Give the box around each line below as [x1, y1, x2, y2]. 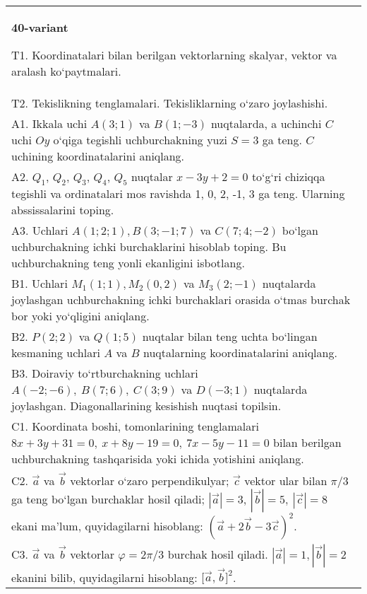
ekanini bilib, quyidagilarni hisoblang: [11, 569, 198, 586]
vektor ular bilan [244, 472, 327, 489]
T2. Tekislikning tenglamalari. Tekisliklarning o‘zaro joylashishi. [11, 95, 328, 111]
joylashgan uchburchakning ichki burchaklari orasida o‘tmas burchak [11, 291, 351, 308]
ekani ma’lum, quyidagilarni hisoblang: [11, 517, 203, 534]
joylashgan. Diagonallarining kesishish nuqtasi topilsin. [11, 397, 282, 414]
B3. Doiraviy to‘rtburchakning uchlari [11, 365, 198, 382]
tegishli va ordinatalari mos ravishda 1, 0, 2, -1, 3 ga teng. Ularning [11, 185, 345, 202]
